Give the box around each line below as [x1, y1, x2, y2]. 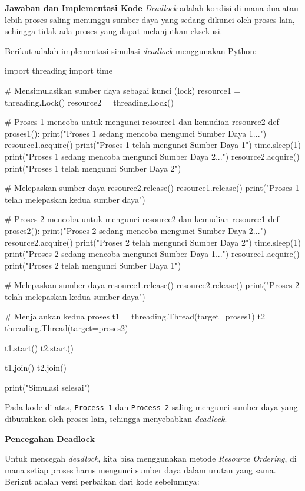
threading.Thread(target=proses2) [5, 322, 128, 334]
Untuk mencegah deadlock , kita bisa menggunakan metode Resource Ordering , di [5, 452, 297, 464]
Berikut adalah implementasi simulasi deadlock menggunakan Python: [5, 44, 257, 57]
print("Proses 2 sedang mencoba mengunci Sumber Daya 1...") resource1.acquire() [5, 248, 300, 260]
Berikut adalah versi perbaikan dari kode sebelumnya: [5, 475, 200, 487]
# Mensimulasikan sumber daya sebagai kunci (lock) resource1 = [5, 84, 241, 96]
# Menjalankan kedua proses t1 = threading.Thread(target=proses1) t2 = [5, 310, 274, 322]
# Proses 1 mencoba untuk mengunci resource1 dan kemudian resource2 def [5, 116, 279, 128]
